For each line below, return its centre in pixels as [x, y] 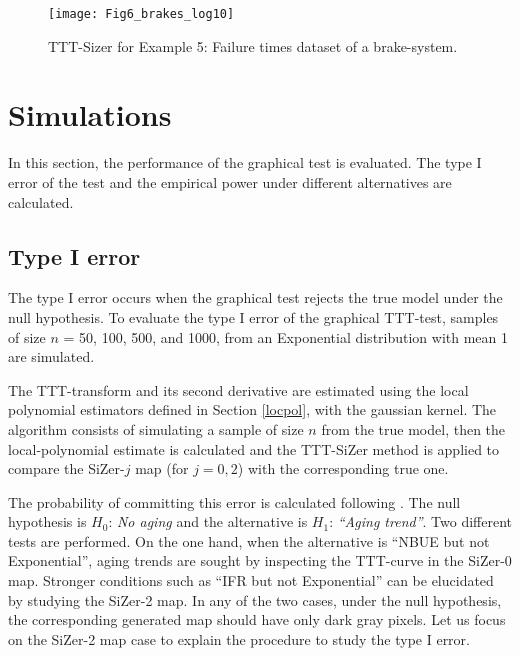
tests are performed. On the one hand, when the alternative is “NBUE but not [249, 540]
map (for [162, 468]
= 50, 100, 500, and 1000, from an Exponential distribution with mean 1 [286, 336]
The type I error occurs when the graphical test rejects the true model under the [255, 297]
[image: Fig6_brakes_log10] [141, 14]
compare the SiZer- [66, 468]
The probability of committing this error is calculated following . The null [234, 501]
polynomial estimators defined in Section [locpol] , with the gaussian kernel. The [252, 409]
